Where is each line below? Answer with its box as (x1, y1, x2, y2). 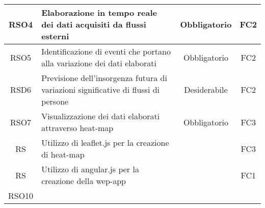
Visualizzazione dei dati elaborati (41, 110, 160, 122)
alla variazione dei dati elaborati (41, 57, 157, 69)
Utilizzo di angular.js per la (41, 163, 139, 175)
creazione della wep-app (41, 175, 126, 187)
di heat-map (41, 148, 85, 160)
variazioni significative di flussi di (41, 84, 160, 95)
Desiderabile (184, 84, 228, 95)
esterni (41, 30, 69, 42)
